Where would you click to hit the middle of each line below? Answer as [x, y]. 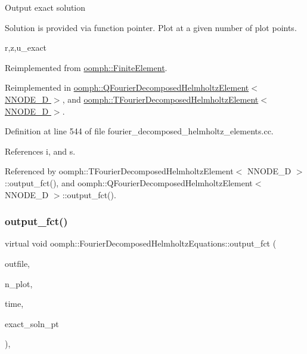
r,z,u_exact [26, 47]
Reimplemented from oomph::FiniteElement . [86, 67]
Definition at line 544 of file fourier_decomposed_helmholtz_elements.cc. [139, 131]
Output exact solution [45, 7]
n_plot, [19, 283]
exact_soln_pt [32, 323]
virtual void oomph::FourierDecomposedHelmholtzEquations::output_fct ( [141, 243]
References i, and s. [40, 151]
